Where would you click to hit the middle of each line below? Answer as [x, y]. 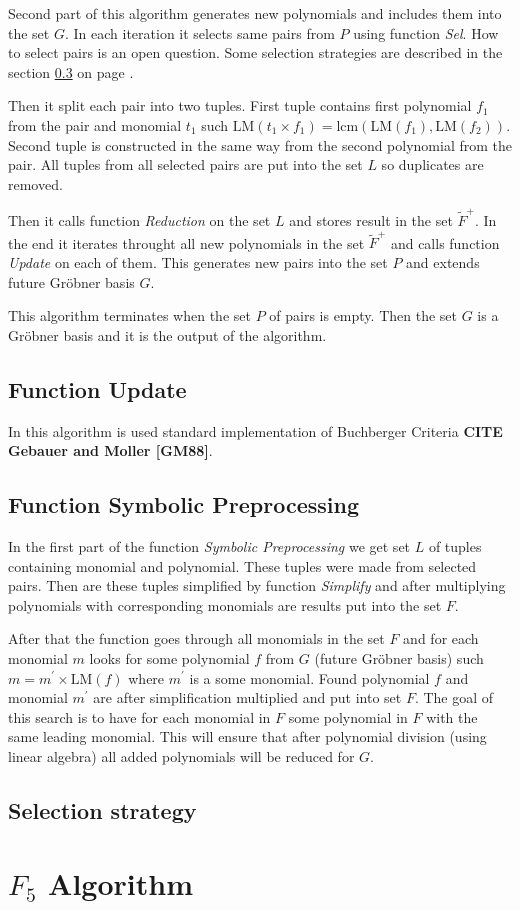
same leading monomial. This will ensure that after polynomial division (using [247, 736]
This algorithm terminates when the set [129, 315]
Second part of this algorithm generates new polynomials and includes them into [255, 13]
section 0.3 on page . [71, 71]
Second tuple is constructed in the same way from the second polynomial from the [260, 144]
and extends [443, 261]
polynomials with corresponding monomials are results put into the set [225, 604]
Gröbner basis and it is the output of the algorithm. [167, 334]
